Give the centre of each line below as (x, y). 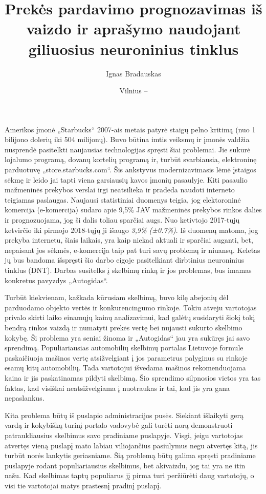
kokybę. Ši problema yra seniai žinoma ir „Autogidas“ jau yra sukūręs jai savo (127, 337)
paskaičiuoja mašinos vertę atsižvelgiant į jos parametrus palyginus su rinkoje (126, 357)
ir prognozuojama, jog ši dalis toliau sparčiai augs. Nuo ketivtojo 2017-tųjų (122, 220)
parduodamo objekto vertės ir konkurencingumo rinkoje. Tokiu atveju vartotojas (131, 307)
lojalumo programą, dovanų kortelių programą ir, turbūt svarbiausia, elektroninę (131, 159)
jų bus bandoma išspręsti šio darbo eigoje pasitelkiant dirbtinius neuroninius (125, 260)
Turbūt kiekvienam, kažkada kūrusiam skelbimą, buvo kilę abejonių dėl (117, 297)
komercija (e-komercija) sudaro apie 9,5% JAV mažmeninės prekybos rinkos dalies (133, 210)
